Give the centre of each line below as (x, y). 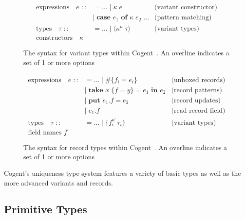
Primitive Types (46, 209)
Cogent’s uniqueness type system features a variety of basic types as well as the (122, 173)
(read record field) (198, 110)
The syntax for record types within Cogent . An (95, 147)
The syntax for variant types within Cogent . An (97, 53)
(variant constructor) (186, 8)
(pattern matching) (183, 18)
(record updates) (196, 100)
